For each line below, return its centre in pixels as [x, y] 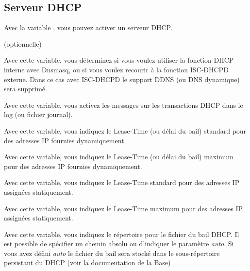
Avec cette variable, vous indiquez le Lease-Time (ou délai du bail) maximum [119, 157]
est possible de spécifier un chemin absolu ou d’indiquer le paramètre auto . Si [119, 244]
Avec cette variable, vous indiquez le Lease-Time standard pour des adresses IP [122, 182]
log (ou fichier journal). [38, 114]
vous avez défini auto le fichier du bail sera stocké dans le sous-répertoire [112, 253]
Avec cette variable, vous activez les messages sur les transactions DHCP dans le [124, 105]
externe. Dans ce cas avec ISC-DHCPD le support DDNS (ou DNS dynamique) [122, 79]
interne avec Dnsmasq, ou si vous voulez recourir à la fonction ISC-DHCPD [116, 69]
